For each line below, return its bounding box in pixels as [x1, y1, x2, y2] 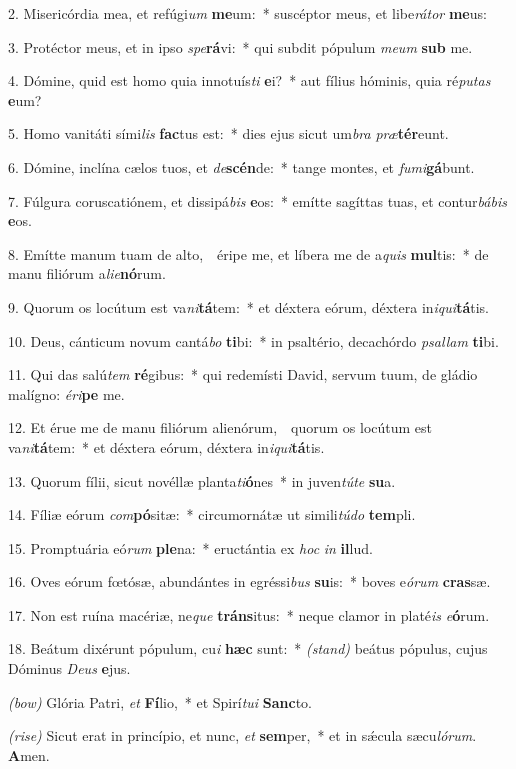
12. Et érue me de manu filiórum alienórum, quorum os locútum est [8, 417, 433, 438]
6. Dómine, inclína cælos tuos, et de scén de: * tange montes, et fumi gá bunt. [8, 156, 475, 177]
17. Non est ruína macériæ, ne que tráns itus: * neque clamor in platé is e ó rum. [8, 604, 490, 625]
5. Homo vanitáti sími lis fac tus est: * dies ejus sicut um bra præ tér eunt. [8, 123, 449, 144]
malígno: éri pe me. [8, 383, 125, 404]
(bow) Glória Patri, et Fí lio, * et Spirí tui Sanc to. [8, 691, 312, 712]
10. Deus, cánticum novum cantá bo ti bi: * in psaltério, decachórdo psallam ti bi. [8, 330, 499, 351]
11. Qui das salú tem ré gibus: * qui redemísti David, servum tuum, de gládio [8, 364, 478, 385]
